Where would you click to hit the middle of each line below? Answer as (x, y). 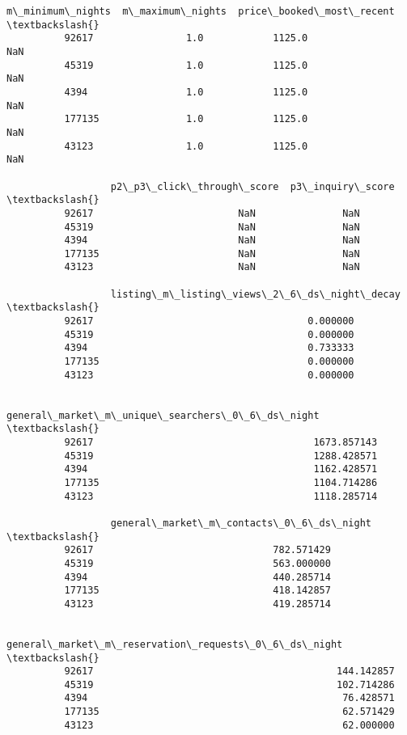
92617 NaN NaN (212, 213)
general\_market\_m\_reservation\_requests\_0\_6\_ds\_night (175, 644)
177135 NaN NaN (212, 253)
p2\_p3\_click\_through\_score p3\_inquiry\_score (252, 186)
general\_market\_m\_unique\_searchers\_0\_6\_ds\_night (163, 415)
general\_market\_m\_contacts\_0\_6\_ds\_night (241, 523)
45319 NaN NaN (212, 227)
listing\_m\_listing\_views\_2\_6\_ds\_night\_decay (255, 294)
